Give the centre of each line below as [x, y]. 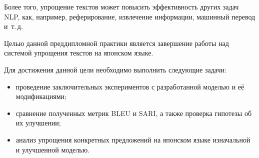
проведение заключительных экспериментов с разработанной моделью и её [130, 86]
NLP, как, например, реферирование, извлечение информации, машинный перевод [130, 16]
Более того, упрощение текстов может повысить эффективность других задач [121, 6]
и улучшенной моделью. [53, 149]
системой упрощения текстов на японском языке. [79, 53]
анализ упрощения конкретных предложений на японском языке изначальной [133, 139]
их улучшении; [38, 123]
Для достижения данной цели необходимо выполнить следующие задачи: [115, 69]
